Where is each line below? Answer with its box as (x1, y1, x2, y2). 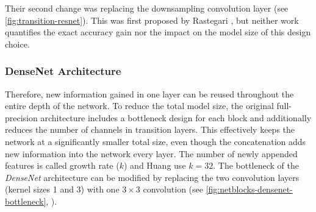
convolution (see (143, 183, 203, 196)
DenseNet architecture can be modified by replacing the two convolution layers (5, 171, 300, 183)
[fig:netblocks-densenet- (206, 183, 293, 196)
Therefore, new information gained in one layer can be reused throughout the (5, 87, 294, 100)
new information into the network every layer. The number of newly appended (5, 147, 298, 160)
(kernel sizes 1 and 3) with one (5, 183, 120, 196)
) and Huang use (124, 159, 186, 172)
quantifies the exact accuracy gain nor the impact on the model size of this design (5, 26, 311, 38)
